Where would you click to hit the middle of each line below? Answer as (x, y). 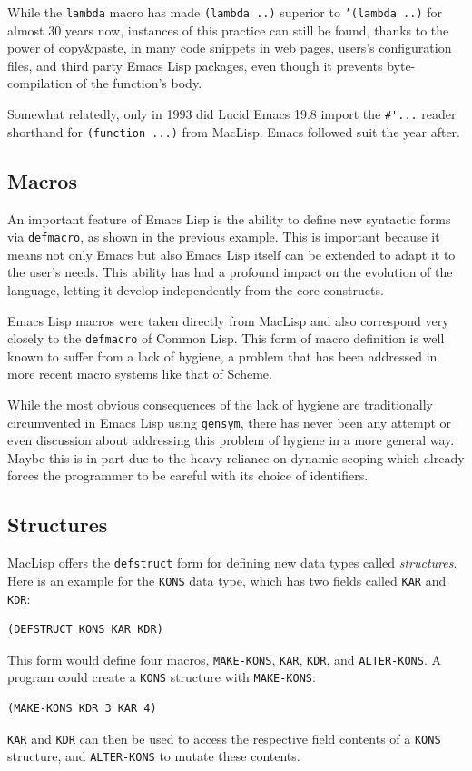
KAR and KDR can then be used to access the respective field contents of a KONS (224, 738)
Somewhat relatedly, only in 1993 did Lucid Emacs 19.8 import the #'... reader (232, 114)
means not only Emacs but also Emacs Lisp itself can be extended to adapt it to (231, 254)
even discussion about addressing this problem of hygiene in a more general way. (231, 440)
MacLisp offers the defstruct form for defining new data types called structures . (232, 563)
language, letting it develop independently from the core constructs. (196, 289)
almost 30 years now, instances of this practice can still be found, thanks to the (228, 30)
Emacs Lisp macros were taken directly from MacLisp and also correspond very (228, 320)
